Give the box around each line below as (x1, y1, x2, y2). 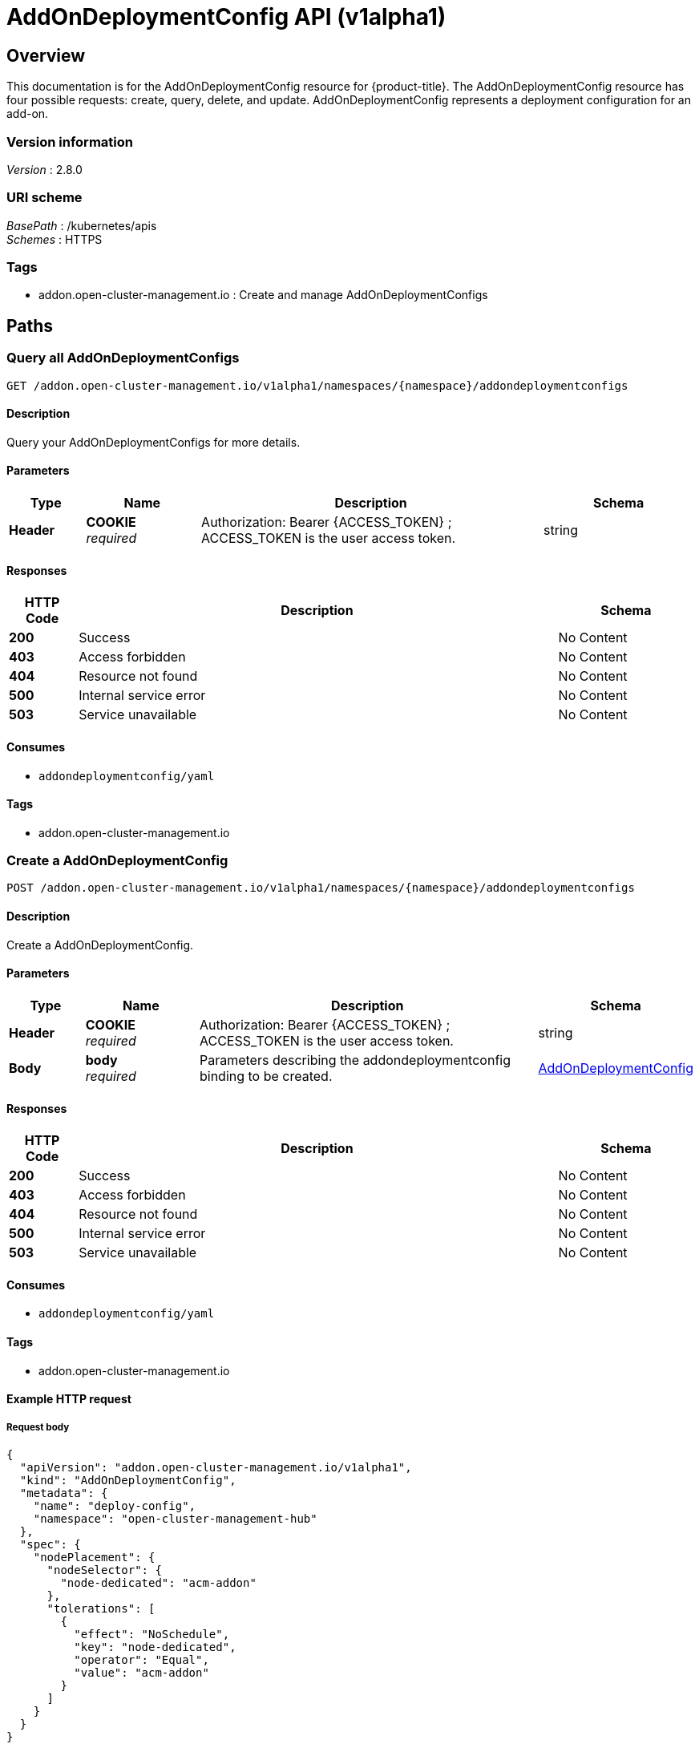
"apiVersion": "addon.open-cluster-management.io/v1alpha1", (19, 1460, 412, 1474)
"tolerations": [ (46, 1601, 156, 1615)
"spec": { (19, 1537, 81, 1551)
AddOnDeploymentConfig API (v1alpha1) (6, 3, 446, 30)
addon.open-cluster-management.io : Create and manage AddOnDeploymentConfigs (38, 288, 488, 302)
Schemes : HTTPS (6, 232, 103, 246)
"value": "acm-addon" (74, 1665, 209, 1679)
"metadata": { (19, 1486, 108, 1499)
